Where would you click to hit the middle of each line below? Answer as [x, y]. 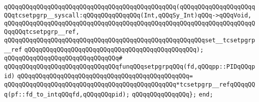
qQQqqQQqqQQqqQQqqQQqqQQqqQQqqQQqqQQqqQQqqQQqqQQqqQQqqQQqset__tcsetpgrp [130, 40]
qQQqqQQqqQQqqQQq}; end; [173, 94]
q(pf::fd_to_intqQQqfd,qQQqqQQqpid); [67, 94]
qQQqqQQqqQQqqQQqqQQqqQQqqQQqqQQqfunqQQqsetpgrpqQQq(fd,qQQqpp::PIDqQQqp [130, 66]
